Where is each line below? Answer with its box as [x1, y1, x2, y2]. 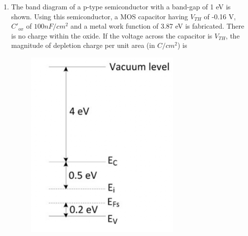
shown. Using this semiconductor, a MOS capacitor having [11, 11, 188, 21]
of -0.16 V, [204, 11, 236, 21]
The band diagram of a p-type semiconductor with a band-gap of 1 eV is [11, 1, 231, 11]
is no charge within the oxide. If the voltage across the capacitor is [11, 30, 213, 40]
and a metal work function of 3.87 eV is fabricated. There [71, 21, 245, 31]
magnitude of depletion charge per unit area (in [11, 40, 155, 50]
